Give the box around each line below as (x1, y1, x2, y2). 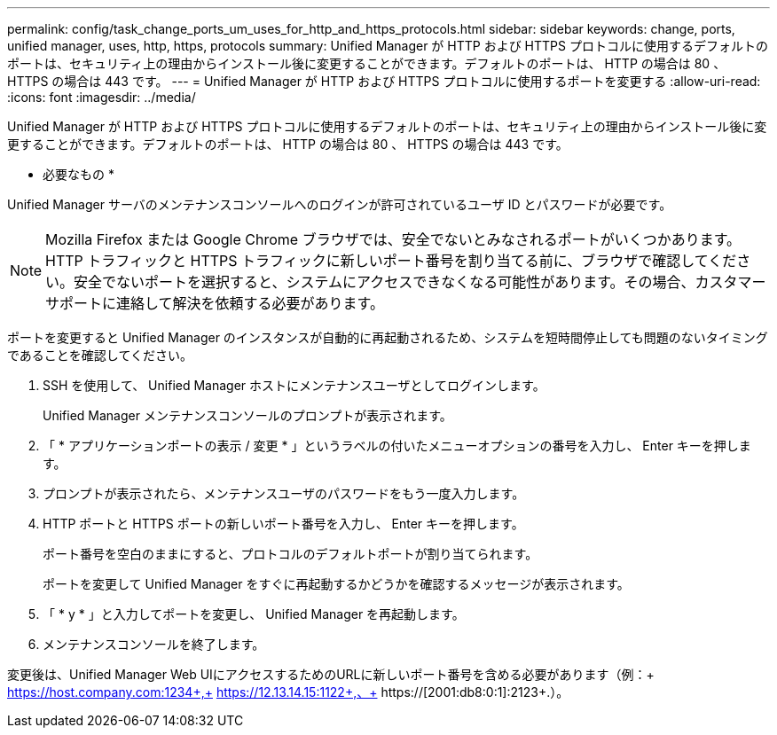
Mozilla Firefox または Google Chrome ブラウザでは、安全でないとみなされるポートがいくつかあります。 (45, 231, 742, 248)
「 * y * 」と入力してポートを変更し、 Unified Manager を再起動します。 (43, 606, 465, 622)
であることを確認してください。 (7, 348, 193, 363)
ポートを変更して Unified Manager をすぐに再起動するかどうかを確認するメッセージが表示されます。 (43, 576, 630, 591)
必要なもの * (43, 167, 114, 182)
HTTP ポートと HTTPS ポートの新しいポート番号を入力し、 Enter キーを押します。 (43, 516, 524, 531)
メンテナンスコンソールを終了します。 (43, 637, 265, 652)
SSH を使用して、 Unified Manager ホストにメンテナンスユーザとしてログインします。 (43, 378, 545, 393)
